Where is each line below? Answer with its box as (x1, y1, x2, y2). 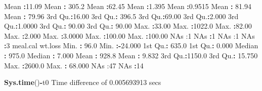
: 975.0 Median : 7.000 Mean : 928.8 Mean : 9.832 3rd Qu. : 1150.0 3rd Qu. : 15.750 (4, 50, 258, 60)
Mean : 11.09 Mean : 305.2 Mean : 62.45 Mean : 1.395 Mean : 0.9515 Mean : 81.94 (4, 1, 251, 11)
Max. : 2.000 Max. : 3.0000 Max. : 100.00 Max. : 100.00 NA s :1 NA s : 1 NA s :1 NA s (4, 30, 255, 41)
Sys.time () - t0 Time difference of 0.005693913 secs (4, 77, 161, 87)
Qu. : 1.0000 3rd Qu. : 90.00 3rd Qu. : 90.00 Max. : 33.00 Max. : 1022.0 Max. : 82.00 (4, 21, 252, 31)
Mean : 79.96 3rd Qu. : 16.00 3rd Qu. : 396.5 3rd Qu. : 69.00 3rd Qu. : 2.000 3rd (4, 11, 239, 21)
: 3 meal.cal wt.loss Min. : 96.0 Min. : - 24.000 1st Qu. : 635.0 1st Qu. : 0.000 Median (4, 40, 258, 51)
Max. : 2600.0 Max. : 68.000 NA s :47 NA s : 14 (4, 60, 144, 70)
